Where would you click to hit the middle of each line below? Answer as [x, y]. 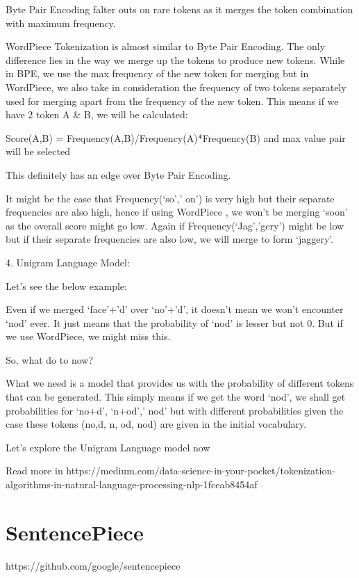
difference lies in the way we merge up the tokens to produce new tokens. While [175, 59]
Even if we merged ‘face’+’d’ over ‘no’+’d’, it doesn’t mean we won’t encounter [175, 309]
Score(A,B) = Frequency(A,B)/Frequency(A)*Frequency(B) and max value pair [176, 137]
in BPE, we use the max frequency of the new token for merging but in [157, 73]
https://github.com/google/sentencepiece [93, 565]
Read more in [34, 471]
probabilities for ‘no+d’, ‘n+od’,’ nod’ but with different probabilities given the [175, 410]
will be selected [38, 151]
